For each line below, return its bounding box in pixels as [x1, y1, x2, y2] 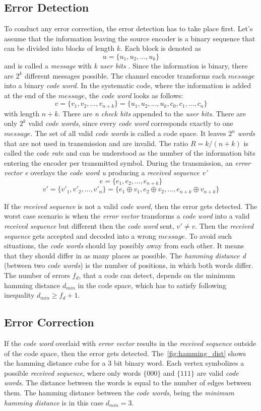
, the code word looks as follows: [85, 90, 183, 100]
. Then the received [195, 221, 254, 231]
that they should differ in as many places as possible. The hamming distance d [4, 250, 246, 260]
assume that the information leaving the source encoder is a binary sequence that [4, 33, 255, 43]
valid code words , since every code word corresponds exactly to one [28, 118, 233, 128]
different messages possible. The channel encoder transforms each [24, 70, 226, 81]
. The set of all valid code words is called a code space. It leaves [30, 128, 226, 138]
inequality [4, 290, 35, 300]
